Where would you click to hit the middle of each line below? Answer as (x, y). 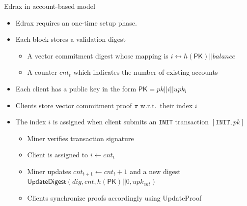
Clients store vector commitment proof (74, 105)
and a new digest (155, 171)
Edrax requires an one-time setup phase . (76, 22)
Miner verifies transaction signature (81, 138)
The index (31, 122)
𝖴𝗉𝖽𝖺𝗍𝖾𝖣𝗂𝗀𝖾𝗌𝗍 (47, 182)
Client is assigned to (58, 155)
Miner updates (49, 171)
